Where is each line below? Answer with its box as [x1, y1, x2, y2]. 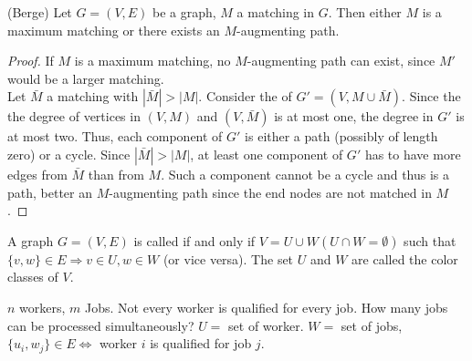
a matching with [47, 87, 139, 106]
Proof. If [7, 51, 54, 70]
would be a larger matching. [7, 68, 164, 88]
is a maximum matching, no [74, 51, 231, 70]
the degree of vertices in [7, 107, 141, 126]
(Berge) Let [7, 3, 72, 21]
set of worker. [228, 315, 304, 335]
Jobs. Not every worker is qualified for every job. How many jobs [85, 297, 448, 316]
